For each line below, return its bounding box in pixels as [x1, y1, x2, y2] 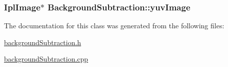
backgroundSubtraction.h [4, 37, 81, 47]
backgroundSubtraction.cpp [4, 54, 88, 64]
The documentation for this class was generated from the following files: [4, 20, 224, 31]
